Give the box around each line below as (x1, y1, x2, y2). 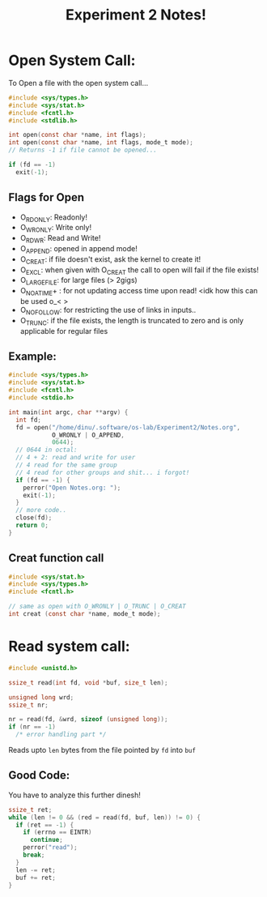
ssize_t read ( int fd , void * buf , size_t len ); (8, 678, 168, 686)
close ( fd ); (15, 514, 53, 522)
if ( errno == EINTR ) (23, 828, 92, 836)
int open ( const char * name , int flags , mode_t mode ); (8, 139, 194, 147)
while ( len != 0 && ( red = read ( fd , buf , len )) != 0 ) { (8, 813, 201, 822)
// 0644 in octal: (15, 446, 78, 455)
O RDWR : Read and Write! (19, 233, 101, 245)
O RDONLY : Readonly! (19, 212, 87, 224)
